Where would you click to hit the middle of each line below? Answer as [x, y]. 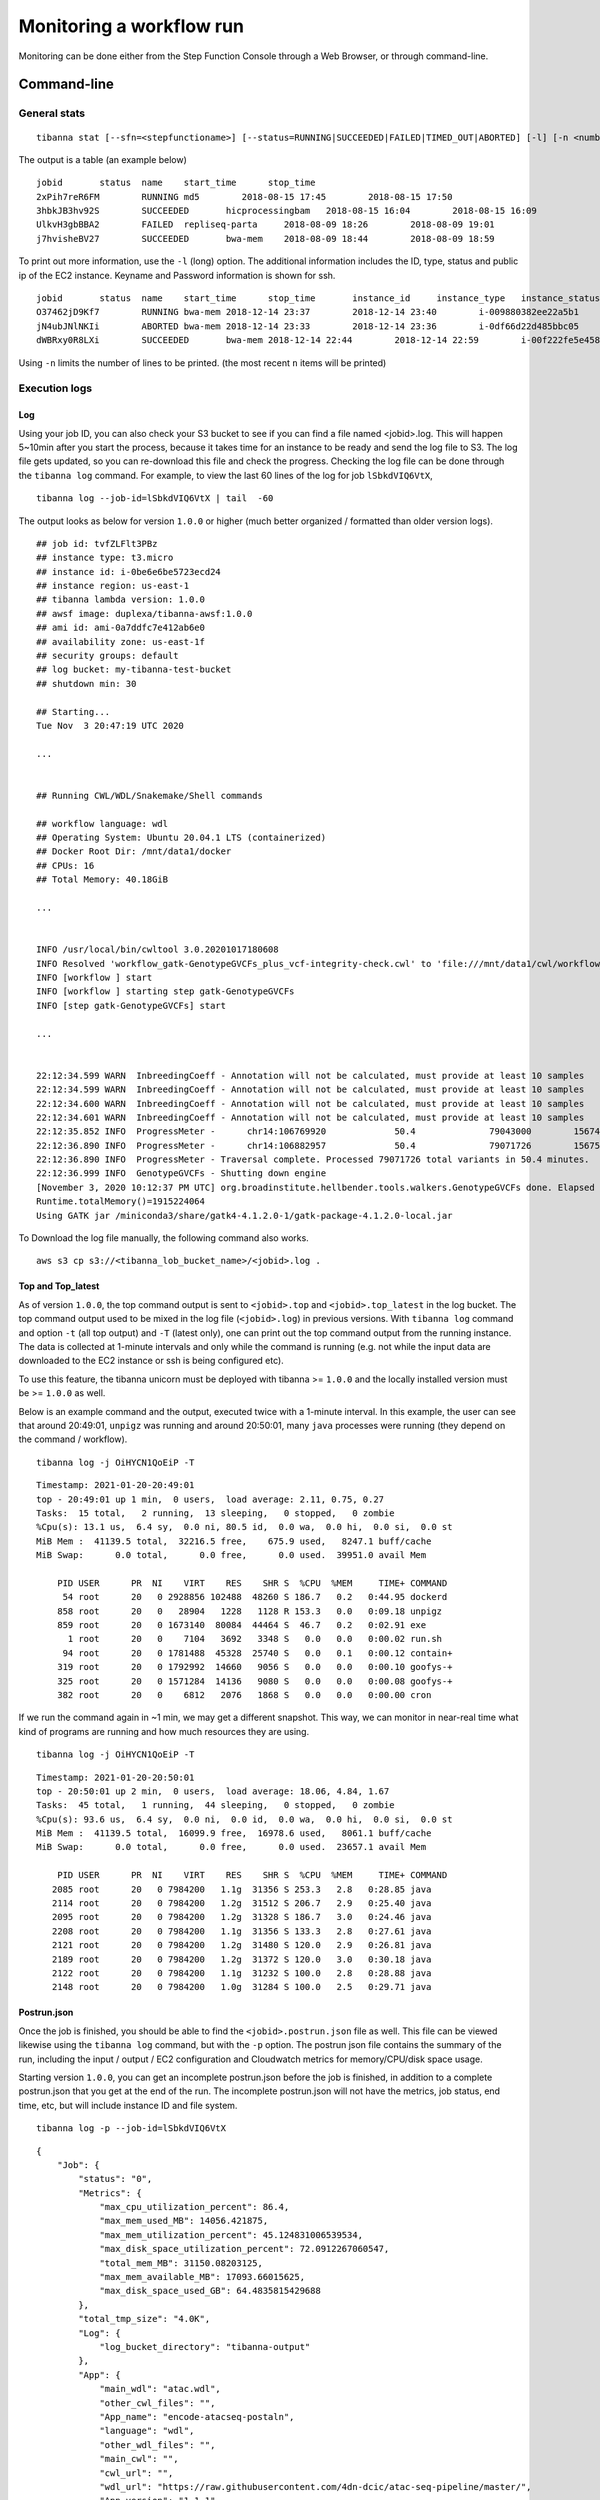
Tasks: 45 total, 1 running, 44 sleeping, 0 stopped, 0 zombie [215, 1805]
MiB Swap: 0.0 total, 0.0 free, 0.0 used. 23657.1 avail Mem [231, 1847]
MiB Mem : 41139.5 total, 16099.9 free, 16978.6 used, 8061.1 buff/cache [234, 1833]
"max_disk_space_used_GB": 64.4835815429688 [210, 2291]
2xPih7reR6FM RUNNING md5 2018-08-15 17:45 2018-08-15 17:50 [244, 196]
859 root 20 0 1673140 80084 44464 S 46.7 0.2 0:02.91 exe [241, 1625]
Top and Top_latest [59, 1286]
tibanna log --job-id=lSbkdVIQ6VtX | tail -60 [155, 498]
